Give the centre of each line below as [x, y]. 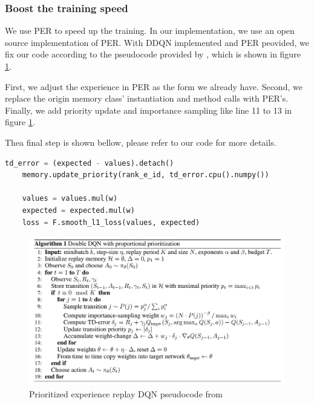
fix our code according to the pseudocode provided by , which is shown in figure [153, 54]
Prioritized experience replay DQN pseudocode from [126, 394]
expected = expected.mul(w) [78, 210]
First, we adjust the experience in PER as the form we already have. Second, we [154, 86]
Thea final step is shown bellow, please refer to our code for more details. [141, 142]
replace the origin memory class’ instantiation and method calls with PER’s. [147, 98]
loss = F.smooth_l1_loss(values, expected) [111, 222]
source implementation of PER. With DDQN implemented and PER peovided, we [157, 42]
